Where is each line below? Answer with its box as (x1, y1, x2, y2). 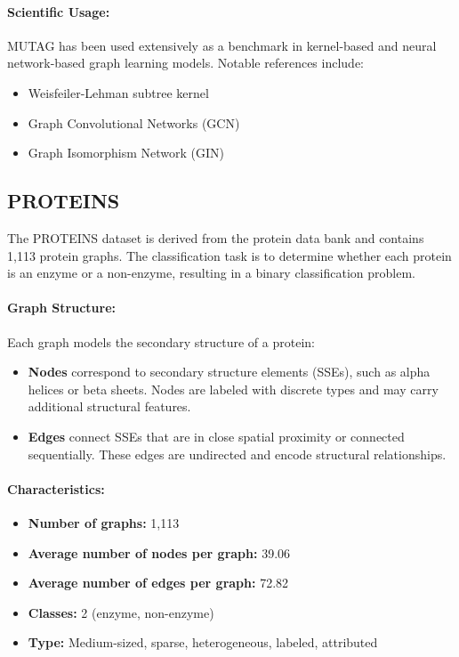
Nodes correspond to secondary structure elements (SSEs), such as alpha (28, 362, 431, 381)
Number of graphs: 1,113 (28, 513, 180, 531)
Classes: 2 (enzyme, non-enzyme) (28, 603, 214, 621)
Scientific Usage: (7, 2, 110, 20)
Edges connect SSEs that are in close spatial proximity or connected (28, 426, 405, 445)
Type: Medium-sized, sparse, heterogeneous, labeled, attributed (28, 633, 378, 652)
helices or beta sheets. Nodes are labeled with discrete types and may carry (28, 379, 439, 398)
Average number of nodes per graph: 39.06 (28, 543, 291, 562)
